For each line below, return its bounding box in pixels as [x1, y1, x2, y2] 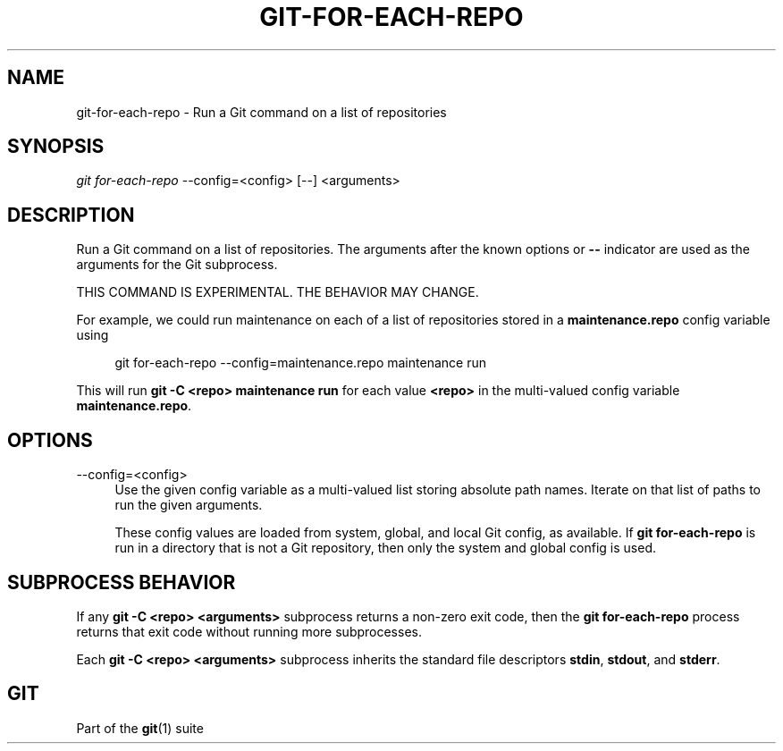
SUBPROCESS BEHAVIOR [7, 570, 236, 594]
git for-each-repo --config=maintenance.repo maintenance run [114, 355, 486, 371]
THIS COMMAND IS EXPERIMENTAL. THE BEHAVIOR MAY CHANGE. [76, 284, 479, 300]
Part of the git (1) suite [76, 720, 204, 736]
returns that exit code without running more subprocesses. [76, 623, 422, 639]
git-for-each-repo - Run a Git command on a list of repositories [76, 104, 447, 120]
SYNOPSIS [7, 135, 105, 158]
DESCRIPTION [7, 203, 135, 226]
